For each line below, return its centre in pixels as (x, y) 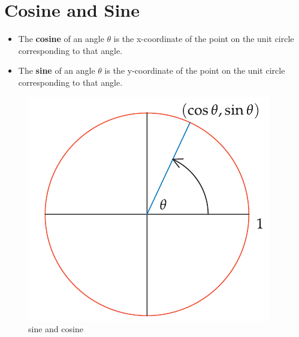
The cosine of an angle (61, 39)
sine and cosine (56, 329)
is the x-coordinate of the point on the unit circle (204, 39)
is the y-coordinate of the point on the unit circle (195, 70)
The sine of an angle (57, 70)
